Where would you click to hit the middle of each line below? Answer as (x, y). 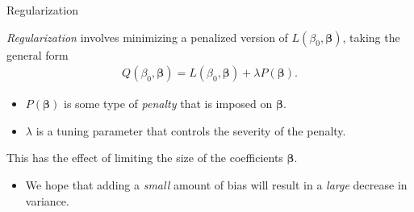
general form (38, 54)
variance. (47, 200)
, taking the (371, 37)
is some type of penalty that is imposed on (168, 104)
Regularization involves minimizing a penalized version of (147, 37)
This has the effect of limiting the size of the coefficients (145, 158)
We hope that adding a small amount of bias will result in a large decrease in (216, 185)
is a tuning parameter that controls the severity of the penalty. (191, 130)
